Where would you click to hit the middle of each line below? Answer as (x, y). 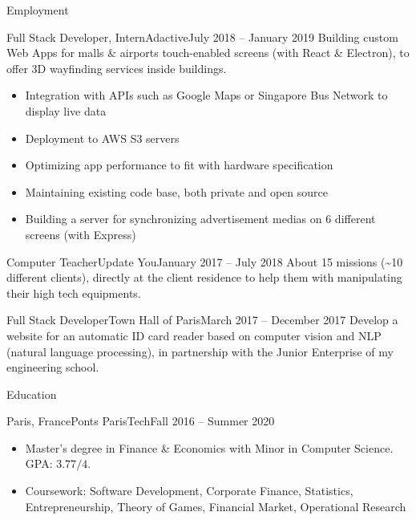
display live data (66, 110)
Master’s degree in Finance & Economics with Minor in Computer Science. (209, 447)
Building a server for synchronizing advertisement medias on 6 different (200, 219)
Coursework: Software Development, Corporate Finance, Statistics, (189, 491)
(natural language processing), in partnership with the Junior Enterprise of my (200, 351)
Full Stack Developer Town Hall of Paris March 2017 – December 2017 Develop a (202, 320)
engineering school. (53, 367)
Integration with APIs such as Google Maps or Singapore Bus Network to (206, 95)
